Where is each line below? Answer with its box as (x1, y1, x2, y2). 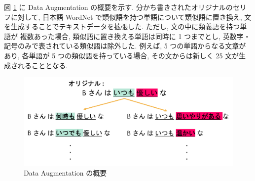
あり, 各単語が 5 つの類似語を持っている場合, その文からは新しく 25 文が (4, 50, 239, 60)
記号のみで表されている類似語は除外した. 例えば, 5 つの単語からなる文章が (4, 41, 246, 51)
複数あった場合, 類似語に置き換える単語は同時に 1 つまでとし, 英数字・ (20, 31, 251, 41)
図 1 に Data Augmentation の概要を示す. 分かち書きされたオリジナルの (4, 2, 233, 12)
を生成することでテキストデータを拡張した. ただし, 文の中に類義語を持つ (4, 21, 240, 32)
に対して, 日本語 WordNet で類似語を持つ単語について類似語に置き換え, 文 (10, 11, 252, 22)
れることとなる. (17, 60, 68, 70)
